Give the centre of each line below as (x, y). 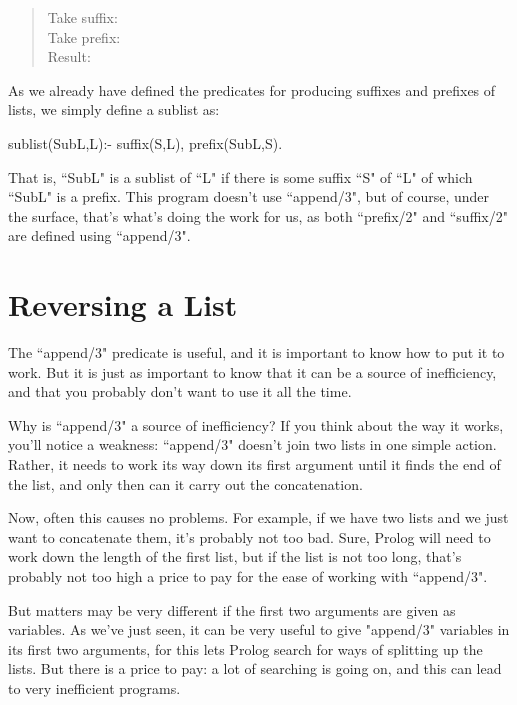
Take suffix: (82, 17)
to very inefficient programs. (94, 687)
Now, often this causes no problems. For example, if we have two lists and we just (258, 517)
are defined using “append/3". (99, 235)
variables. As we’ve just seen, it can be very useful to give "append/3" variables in (259, 629)
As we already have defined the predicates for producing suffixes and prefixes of (252, 89)
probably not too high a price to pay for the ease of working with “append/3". (248, 576)
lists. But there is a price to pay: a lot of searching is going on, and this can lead (255, 668)
